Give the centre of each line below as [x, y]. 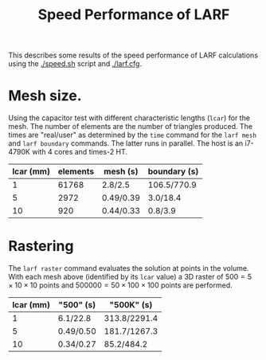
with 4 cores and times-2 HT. [80, 152]
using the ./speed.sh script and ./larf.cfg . [75, 64]
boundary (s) [173, 171]
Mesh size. [45, 96]
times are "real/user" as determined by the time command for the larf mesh [133, 135]
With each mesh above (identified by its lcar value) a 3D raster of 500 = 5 [130, 277]
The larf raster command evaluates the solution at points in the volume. [129, 268]
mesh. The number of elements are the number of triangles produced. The [131, 127]
